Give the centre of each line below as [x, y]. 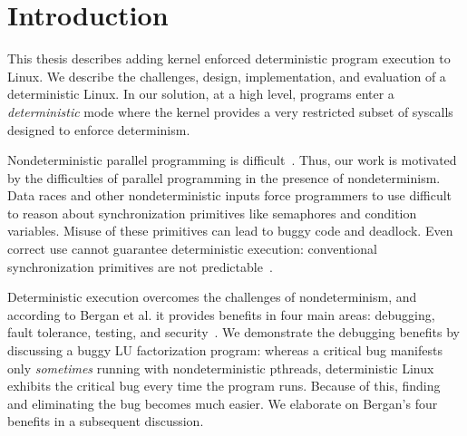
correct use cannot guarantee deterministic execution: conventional [192, 249]
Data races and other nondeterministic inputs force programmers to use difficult [230, 195]
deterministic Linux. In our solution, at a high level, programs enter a [201, 94]
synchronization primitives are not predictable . [140, 266]
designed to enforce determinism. [99, 129]
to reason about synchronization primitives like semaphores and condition [212, 213]
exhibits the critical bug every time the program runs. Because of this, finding [224, 386]
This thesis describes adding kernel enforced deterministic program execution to [229, 58]
